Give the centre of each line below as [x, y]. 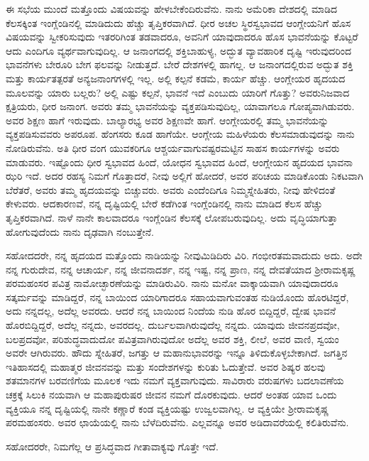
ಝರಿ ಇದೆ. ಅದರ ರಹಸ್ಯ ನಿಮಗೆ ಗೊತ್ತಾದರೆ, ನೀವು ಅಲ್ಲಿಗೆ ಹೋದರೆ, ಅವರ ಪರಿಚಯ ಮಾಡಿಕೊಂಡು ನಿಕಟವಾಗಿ [184, 176]
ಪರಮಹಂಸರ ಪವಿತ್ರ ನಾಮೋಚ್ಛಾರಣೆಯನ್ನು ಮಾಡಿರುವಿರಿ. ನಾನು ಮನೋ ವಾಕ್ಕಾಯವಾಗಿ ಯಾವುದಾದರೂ [172, 283]
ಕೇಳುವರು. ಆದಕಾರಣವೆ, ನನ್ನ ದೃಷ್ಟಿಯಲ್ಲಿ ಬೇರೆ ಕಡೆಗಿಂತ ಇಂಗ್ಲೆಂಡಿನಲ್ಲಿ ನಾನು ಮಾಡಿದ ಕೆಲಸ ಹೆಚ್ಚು [164, 204]
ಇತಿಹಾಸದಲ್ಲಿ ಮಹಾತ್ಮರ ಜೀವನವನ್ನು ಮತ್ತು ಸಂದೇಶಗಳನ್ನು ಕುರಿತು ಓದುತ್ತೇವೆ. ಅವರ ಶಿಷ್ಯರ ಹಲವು [166, 366]
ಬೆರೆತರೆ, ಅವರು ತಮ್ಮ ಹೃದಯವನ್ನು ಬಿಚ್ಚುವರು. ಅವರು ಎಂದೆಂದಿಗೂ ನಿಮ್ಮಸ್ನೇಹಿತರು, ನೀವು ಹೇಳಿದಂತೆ [171, 189]
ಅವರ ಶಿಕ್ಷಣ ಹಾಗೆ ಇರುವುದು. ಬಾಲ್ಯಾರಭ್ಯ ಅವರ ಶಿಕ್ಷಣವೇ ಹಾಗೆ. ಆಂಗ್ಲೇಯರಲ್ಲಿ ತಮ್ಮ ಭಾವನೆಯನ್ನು [167, 120]
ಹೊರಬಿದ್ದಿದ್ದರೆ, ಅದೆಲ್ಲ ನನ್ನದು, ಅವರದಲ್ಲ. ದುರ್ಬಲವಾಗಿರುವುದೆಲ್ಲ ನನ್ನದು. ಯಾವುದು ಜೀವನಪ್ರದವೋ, [173, 325]
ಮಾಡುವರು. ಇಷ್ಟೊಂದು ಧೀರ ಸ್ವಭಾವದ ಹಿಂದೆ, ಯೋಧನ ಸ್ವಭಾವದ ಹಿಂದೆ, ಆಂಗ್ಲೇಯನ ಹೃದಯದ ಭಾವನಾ [180, 162]
